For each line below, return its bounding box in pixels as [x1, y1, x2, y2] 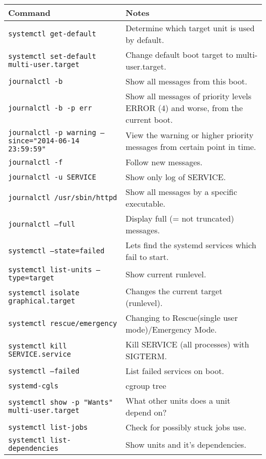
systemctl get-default [8, 30, 96, 38]
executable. [125, 198, 166, 209]
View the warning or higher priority [125, 129, 254, 141]
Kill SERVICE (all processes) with [125, 338, 249, 350]
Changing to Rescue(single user [125, 312, 238, 323]
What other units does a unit [125, 395, 231, 406]
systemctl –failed [8, 366, 80, 375]
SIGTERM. [125, 350, 167, 362]
